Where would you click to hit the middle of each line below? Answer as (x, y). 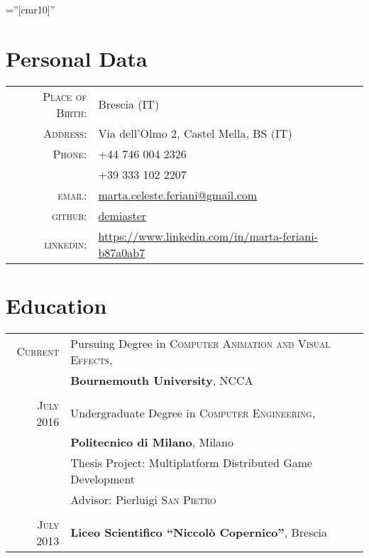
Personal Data (77, 58)
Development (103, 478)
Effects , (92, 359)
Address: (65, 133)
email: (72, 195)
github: (70, 215)
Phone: (70, 153)
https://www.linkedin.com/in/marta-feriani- (208, 236)
